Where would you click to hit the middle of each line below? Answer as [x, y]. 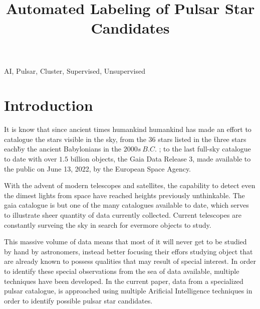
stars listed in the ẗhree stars [202, 139]
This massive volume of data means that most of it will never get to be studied [125, 242]
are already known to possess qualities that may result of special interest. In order [130, 261]
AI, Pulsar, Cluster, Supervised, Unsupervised [75, 70]
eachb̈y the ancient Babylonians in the [63, 149]
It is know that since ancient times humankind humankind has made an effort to [128, 129]
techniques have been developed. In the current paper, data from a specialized [124, 281]
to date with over [31, 159]
